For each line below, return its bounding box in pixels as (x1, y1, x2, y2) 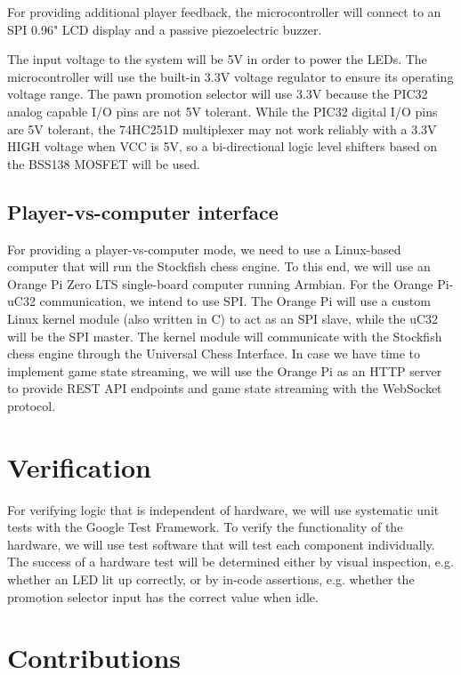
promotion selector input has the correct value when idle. (7, 587, 319, 606)
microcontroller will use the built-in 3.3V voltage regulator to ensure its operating (7, 67, 454, 85)
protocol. (7, 396, 56, 414)
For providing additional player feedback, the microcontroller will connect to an (7, 3, 441, 20)
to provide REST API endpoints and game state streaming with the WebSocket (7, 379, 442, 398)
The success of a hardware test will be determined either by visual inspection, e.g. (7, 552, 454, 571)
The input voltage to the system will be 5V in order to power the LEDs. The (7, 50, 427, 68)
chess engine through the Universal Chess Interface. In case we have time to (7, 344, 421, 363)
